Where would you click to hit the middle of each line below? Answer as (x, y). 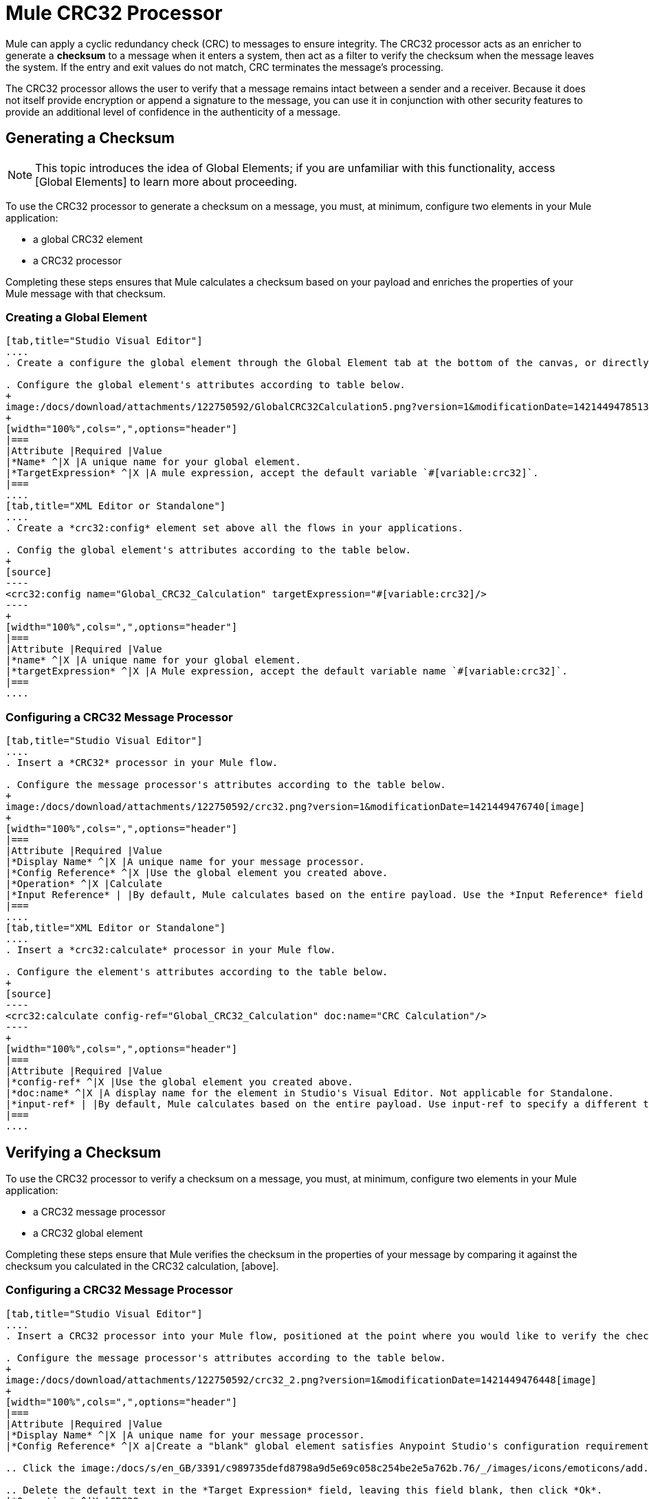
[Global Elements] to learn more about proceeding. (166, 181)
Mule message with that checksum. (86, 293)
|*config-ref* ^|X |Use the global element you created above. (179, 1082)
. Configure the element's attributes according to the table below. (197, 972)
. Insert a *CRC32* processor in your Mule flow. (142, 763)
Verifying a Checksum (84, 1152)
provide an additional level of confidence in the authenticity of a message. (173, 111)
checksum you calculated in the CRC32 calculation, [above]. (142, 1266)
